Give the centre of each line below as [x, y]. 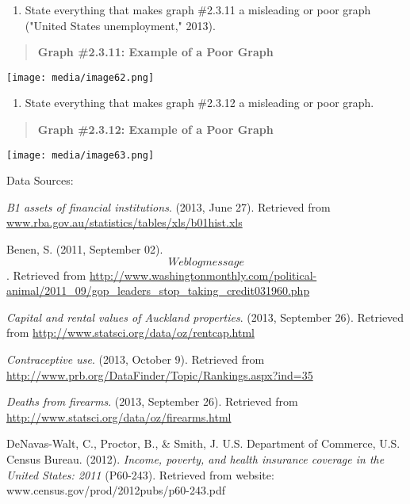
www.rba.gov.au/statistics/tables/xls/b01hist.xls [125, 222]
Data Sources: [40, 180]
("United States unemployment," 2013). [120, 25]
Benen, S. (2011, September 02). [85, 249]
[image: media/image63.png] [80, 155]
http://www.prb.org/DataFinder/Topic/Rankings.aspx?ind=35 [160, 374]
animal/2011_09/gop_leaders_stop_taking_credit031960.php [158, 290]
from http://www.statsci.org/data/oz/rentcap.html [130, 332]
